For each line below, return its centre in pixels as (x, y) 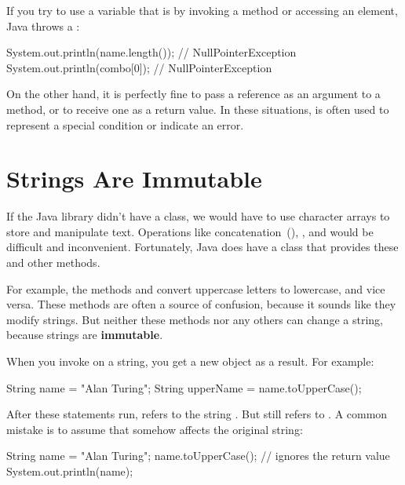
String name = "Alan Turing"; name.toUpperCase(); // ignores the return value (198, 456)
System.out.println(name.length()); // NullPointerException (151, 52)
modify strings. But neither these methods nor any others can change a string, (195, 319)
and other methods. (53, 263)
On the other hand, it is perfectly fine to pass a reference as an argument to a (193, 94)
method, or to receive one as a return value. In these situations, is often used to (198, 109)
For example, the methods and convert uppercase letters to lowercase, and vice (196, 288)
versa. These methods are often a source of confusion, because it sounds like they (201, 304)
